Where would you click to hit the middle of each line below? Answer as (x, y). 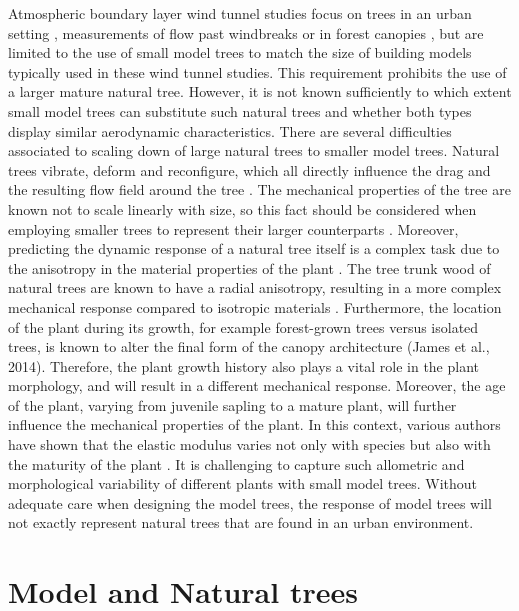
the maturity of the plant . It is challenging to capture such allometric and (236, 463)
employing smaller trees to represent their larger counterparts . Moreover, (233, 228)
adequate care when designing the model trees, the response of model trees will (250, 502)
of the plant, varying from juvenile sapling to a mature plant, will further (232, 404)
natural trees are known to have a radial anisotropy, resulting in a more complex (255, 287)
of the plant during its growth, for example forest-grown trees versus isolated (243, 326)
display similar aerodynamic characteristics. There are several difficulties (230, 130)
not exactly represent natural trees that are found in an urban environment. (241, 522)
